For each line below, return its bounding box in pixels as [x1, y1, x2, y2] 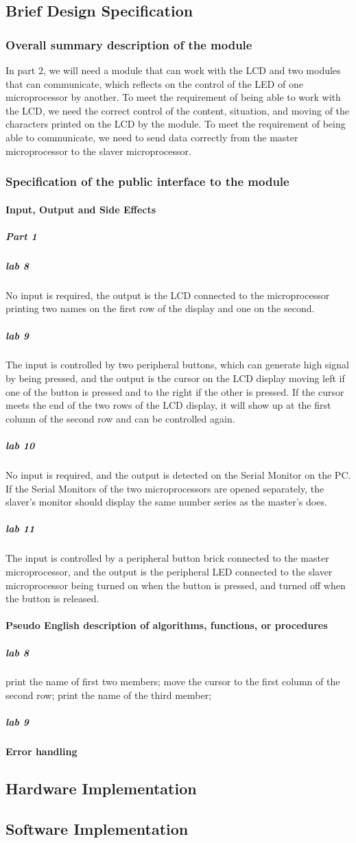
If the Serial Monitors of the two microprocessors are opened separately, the [5, 481, 324, 495]
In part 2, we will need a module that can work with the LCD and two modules [5, 63, 341, 77]
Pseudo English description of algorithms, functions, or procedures [5, 618, 328, 632]
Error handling [5, 744, 78, 759]
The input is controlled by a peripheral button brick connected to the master [5, 551, 329, 565]
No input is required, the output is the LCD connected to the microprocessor [5, 287, 330, 302]
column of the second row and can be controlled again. [5, 411, 235, 425]
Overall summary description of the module [5, 36, 252, 53]
